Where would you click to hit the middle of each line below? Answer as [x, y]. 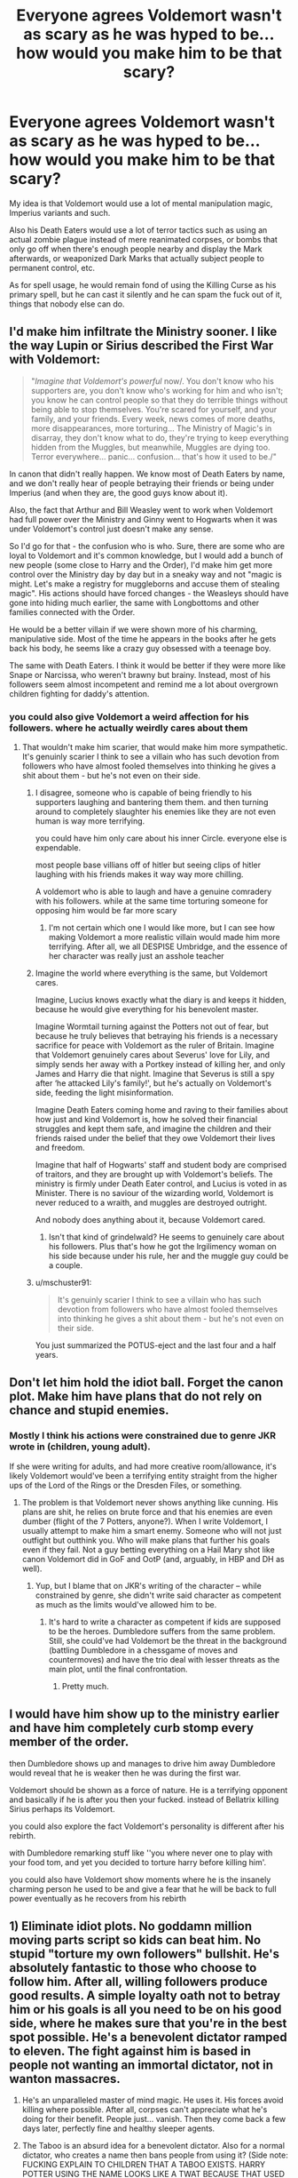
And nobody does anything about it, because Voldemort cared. [150, 1220]
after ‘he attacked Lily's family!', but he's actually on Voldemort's [153, 1083]
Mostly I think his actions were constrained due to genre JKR [143, 1436]
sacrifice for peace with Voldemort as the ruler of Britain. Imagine [155, 1046]
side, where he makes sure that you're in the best [148, 2023]
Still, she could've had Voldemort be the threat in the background [168, 1640]
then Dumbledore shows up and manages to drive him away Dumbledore [142, 1763]
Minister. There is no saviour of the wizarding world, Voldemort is [154, 1193]
